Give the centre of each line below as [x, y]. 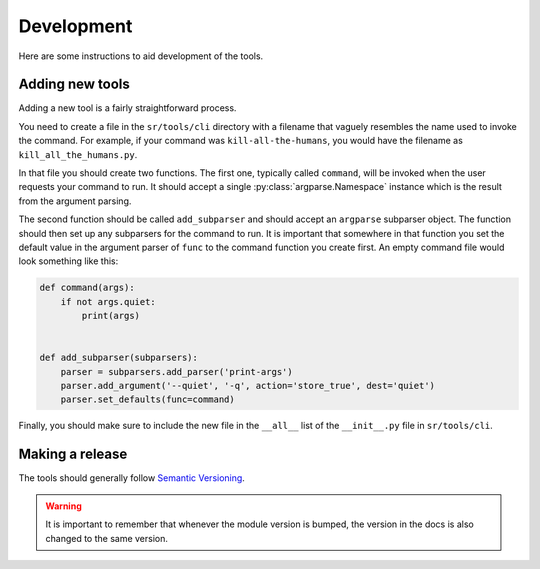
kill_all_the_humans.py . [78, 154]
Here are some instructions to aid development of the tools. [141, 56]
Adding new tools [74, 84]
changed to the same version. [107, 538]
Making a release [73, 454]
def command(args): [87, 288]
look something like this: [68, 261]
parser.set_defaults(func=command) [147, 399]
